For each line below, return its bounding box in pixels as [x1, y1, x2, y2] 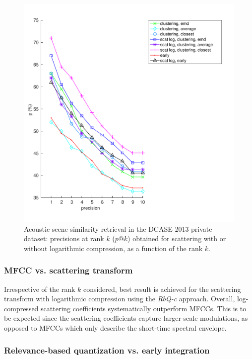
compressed [4, 303, 39, 313]
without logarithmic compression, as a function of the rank [24, 243, 203, 253]
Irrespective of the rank [4, 283, 75, 294]
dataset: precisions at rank [24, 233, 104, 244]
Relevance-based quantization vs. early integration [4, 344, 210, 356]
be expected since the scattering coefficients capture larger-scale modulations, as [4, 313, 248, 323]
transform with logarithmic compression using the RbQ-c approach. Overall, [4, 293, 235, 304]
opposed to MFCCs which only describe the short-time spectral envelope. [4, 323, 227, 333]
